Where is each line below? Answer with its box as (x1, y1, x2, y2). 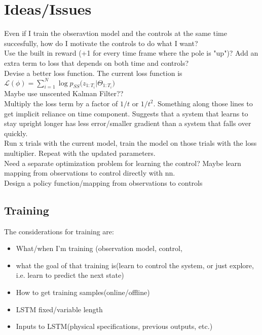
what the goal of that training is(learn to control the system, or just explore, (16, 260, 254, 270)
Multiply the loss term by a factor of (4, 98, 118, 108)
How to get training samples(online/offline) (16, 286, 150, 297)
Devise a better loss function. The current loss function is (4, 67, 182, 78)
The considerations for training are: (4, 226, 114, 236)
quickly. (4, 128, 28, 138)
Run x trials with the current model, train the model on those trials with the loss (4, 138, 257, 148)
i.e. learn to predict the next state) (16, 270, 124, 280)
